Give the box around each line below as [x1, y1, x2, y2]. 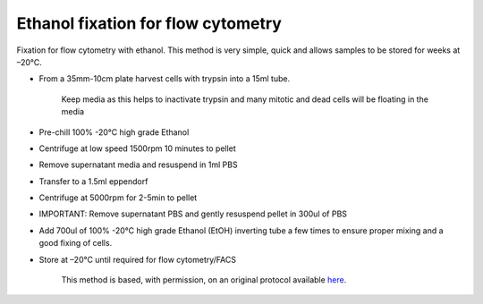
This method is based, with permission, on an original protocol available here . [61, 274, 347, 285]
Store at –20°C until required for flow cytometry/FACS [38, 254, 237, 265]
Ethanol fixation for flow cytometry [16, 13, 282, 33]
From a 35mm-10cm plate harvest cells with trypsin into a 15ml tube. [38, 73, 291, 84]
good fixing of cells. [38, 238, 113, 249]
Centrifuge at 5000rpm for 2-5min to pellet [38, 192, 198, 203]
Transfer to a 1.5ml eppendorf [38, 175, 148, 187]
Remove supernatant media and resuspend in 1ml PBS [38, 159, 238, 170]
